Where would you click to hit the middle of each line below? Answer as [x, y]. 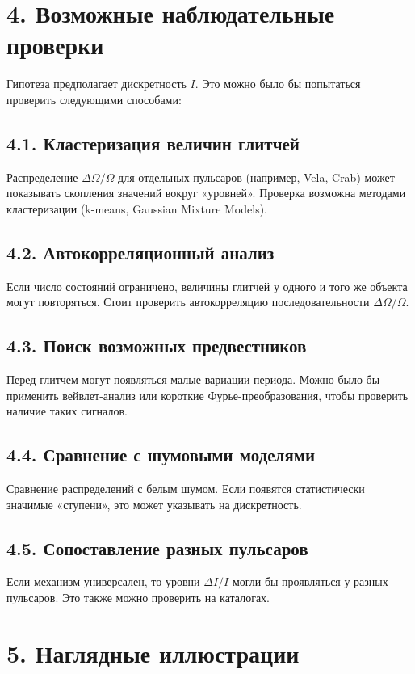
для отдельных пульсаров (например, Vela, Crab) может [256, 177]
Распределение [42, 177]
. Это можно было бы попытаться [278, 84]
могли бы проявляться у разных [310, 581]
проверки [55, 45]
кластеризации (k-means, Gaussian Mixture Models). [137, 208]
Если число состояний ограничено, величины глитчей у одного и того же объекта [207, 286]
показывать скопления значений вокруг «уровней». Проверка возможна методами [206, 193]
